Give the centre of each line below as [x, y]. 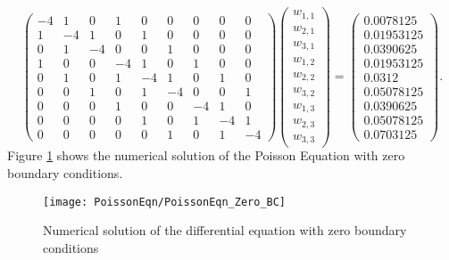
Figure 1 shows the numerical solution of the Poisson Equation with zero [206, 155]
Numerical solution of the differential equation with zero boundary [225, 230]
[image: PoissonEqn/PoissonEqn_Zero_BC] [165, 202]
